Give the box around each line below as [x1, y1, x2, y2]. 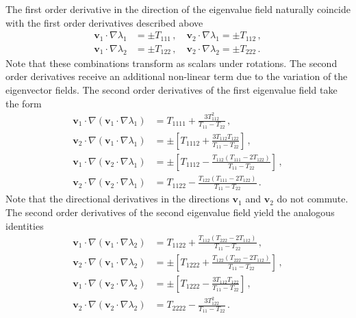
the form [5, 96, 42, 110]
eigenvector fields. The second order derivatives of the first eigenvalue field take [5, 83, 338, 97]
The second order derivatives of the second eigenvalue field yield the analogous [5, 205, 335, 219]
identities [5, 218, 44, 233]
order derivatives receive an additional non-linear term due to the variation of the [5, 69, 348, 83]
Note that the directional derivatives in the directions [5, 191, 229, 206]
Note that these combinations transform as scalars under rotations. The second [5, 55, 338, 70]
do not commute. [277, 191, 348, 206]
